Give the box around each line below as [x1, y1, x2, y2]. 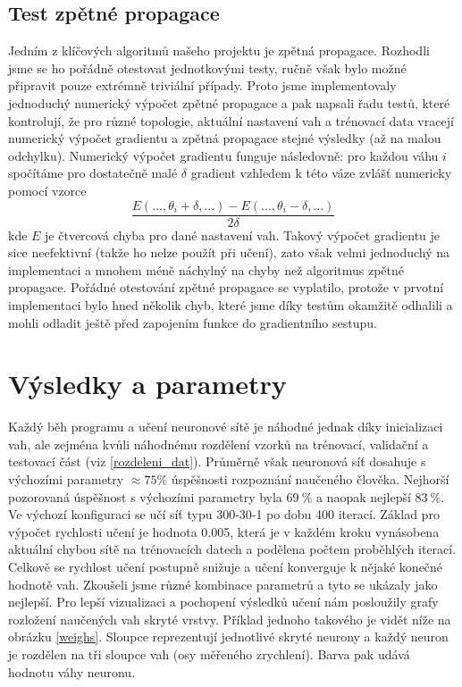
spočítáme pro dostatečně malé [8, 163, 178, 182]
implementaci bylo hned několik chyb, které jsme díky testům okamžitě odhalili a [8, 295, 453, 314]
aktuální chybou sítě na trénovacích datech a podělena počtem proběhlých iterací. [8, 540, 457, 558]
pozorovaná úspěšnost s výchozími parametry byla [8, 487, 282, 506]
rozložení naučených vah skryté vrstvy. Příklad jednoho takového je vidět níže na [8, 609, 451, 628]
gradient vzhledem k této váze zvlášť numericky [190, 163, 452, 182]
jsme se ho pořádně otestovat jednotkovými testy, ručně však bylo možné [8, 58, 407, 77]
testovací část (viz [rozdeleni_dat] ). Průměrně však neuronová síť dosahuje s [8, 452, 426, 471]
